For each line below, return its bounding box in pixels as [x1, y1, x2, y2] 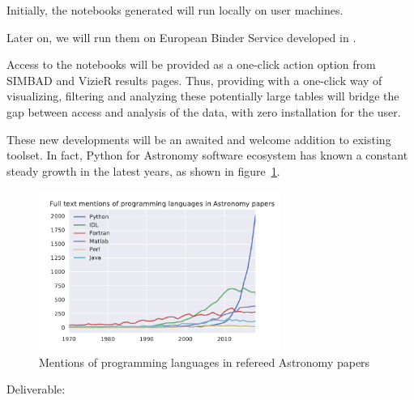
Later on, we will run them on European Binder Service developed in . [6, 28, 356, 45]
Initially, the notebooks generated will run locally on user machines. [6, 2, 344, 18]
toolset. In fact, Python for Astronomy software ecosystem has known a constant [6, 147, 408, 164]
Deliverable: [6, 381, 66, 398]
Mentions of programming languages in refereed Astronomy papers [39, 353, 370, 370]
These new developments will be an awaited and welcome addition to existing [6, 130, 391, 147]
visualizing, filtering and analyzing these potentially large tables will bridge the [6, 87, 399, 104]
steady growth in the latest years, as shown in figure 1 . [6, 162, 280, 179]
